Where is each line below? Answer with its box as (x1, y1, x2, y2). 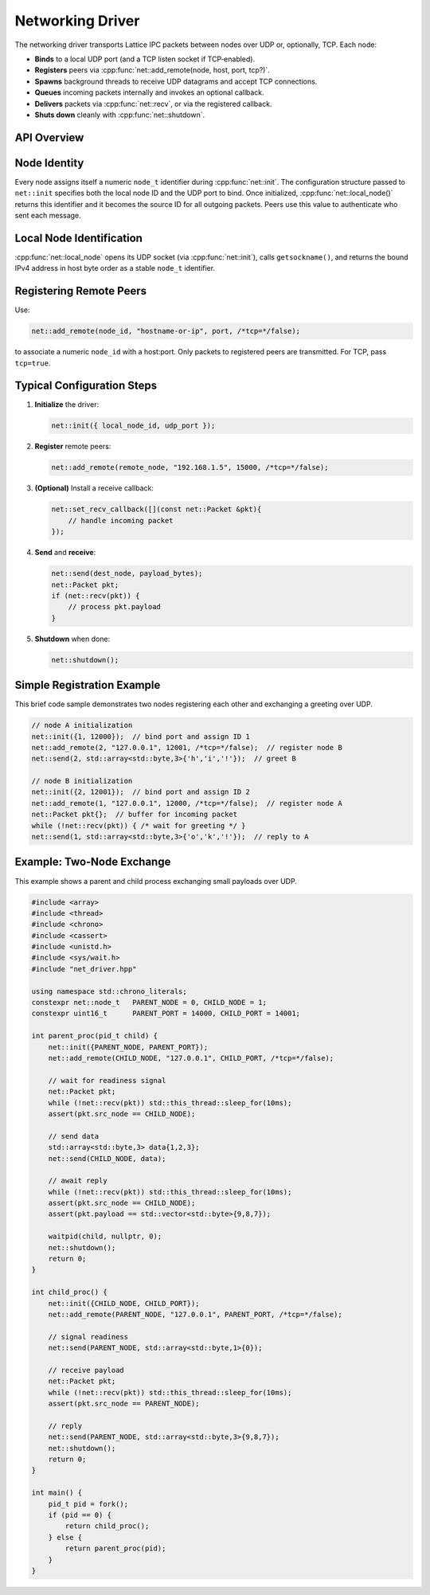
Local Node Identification (14, 231, 143, 244)
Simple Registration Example (14, 678, 161, 692)
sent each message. (14, 210, 81, 220)
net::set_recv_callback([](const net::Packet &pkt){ (51, 505, 262, 514)
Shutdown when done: (34, 634, 111, 643)
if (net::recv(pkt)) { (51, 591, 140, 600)
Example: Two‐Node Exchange (14, 855, 171, 869)
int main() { (31, 1488, 83, 1497)
